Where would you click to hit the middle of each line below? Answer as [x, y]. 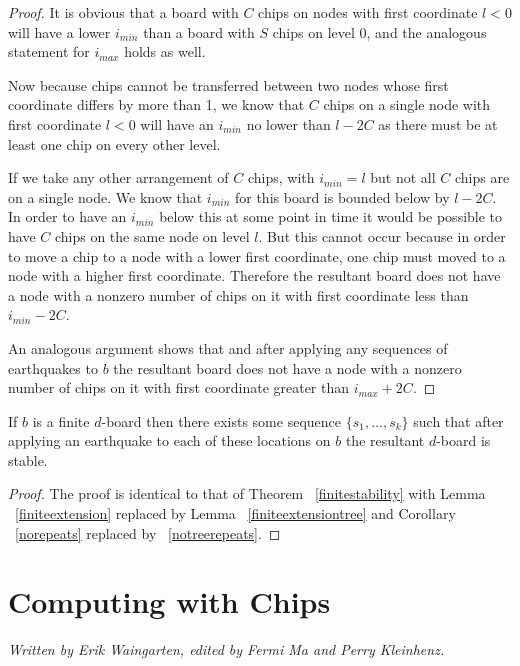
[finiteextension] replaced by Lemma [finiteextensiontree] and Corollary [235, 513]
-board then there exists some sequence [221, 420]
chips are [482, 177]
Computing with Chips [169, 601]
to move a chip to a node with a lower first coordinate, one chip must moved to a [257, 255]
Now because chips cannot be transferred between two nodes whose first [228, 84]
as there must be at [438, 123]
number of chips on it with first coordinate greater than [179, 387]
